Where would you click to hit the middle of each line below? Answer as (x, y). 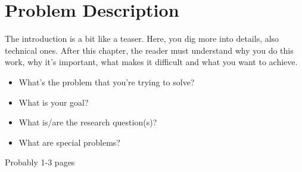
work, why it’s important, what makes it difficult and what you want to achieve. (151, 62)
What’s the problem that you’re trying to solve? (107, 82)
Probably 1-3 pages (40, 162)
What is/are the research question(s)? (88, 122)
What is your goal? (54, 102)
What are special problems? (69, 142)
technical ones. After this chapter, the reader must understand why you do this (149, 50)
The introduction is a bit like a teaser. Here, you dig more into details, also (142, 39)
